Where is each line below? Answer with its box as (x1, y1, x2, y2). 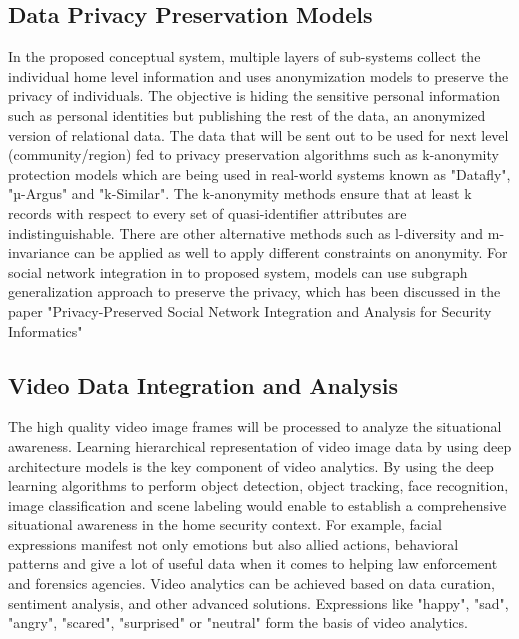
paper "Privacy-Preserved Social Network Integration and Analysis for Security (8, 300, 492, 321)
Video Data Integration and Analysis (8, 369, 398, 400)
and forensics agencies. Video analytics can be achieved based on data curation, (8, 573, 495, 594)
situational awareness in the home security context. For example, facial (8, 514, 442, 535)
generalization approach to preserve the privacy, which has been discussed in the (8, 281, 501, 302)
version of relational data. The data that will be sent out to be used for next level (8, 124, 509, 145)
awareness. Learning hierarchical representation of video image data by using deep (8, 435, 512, 456)
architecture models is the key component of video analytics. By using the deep (8, 455, 494, 476)
